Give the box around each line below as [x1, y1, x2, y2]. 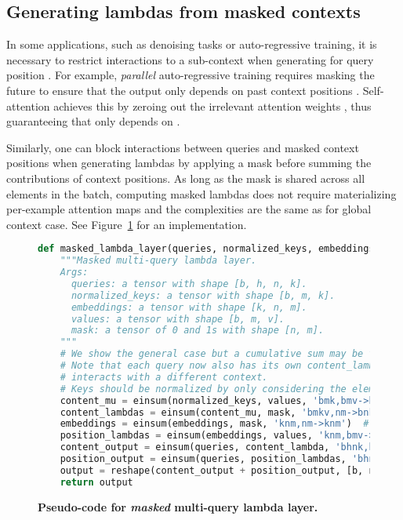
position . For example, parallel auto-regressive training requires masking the [6, 67, 375, 83]
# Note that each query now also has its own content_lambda [60, 360, 386, 372]
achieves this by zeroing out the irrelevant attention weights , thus [53, 97, 372, 114]
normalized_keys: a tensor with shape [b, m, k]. [71, 289, 336, 301]
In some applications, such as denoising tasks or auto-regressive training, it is [6, 36, 377, 53]
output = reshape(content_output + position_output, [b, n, [60, 464, 380, 476]
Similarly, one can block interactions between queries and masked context [6, 139, 359, 155]
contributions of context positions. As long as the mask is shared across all [6, 169, 365, 186]
